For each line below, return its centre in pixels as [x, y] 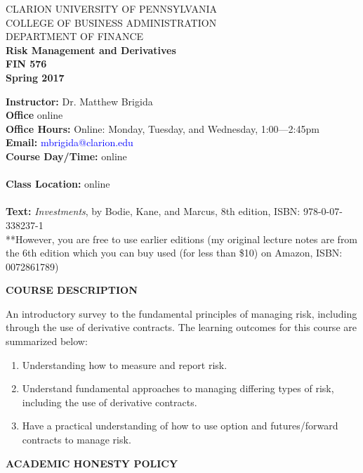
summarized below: [47, 341]
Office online [34, 115]
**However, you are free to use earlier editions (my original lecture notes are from [182, 239]
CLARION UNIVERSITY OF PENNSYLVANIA [112, 8]
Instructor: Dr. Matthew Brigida [79, 101]
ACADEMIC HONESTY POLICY [92, 463]
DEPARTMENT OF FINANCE [75, 36]
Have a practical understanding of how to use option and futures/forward [180, 426]
